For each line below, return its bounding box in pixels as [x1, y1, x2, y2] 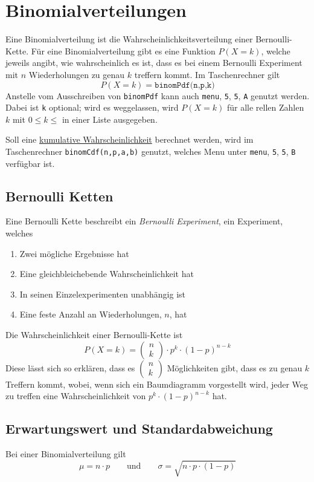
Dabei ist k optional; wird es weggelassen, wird [5, 101, 179, 114]
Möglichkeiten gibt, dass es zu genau [167, 361, 303, 374]
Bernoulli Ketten [5, 186, 114, 205]
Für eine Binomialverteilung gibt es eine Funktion [31, 44, 216, 57]
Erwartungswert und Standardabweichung [5, 419, 273, 438]
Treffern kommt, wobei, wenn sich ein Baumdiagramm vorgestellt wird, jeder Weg [5, 377, 309, 390]
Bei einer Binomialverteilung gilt [5, 448, 126, 460]
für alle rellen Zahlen [226, 101, 304, 114]
